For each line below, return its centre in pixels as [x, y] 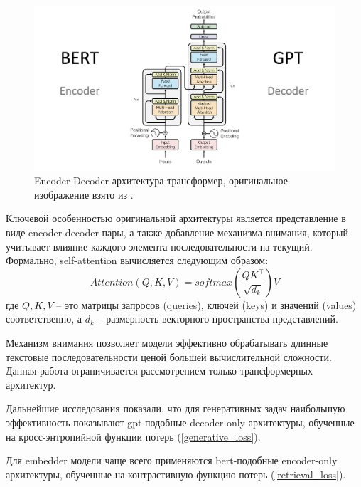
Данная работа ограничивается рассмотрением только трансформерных [159, 371]
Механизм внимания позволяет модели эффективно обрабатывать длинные [167, 343]
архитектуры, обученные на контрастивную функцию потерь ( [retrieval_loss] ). [176, 474]
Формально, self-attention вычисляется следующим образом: [137, 260]
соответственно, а [44, 319]
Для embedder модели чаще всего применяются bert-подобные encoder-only [172, 460]
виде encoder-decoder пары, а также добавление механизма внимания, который [177, 232]
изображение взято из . [84, 194]
